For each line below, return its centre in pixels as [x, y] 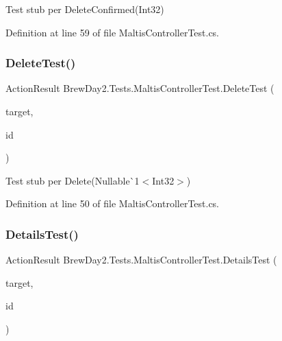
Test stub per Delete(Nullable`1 [73, 180]
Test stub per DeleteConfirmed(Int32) [85, 9]
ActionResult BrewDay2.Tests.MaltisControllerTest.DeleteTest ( [140, 88]
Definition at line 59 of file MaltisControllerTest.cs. [113, 32]
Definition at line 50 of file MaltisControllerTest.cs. [113, 203]
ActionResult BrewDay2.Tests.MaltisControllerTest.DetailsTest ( [141, 260]
